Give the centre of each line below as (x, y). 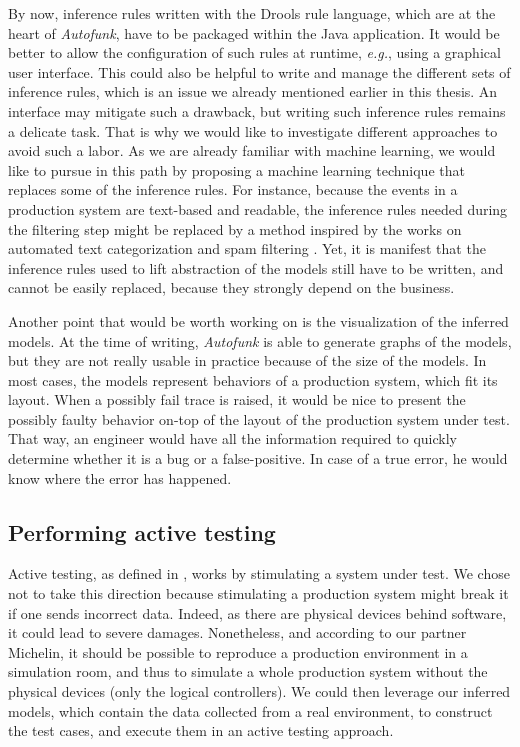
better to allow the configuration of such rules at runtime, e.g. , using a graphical (254, 52)
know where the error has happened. (120, 477)
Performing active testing (142, 531)
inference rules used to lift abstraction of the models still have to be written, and (256, 267)
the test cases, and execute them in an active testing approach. (201, 730)
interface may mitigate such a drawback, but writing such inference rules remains (257, 110)
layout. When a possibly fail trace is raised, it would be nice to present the (237, 399)
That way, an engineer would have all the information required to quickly (232, 438)
